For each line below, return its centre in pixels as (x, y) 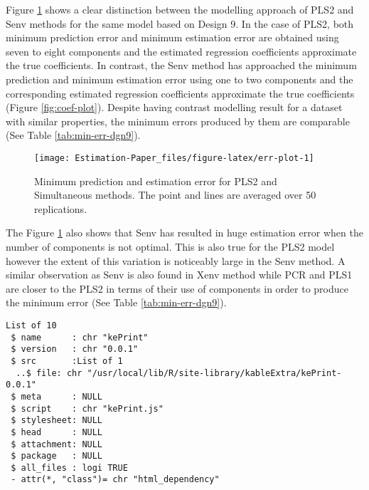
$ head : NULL (57, 432)
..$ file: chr (49, 373)
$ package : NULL (57, 456)
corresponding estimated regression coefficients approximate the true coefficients (180, 93)
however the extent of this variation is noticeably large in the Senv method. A (176, 260)
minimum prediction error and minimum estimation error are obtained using (172, 37)
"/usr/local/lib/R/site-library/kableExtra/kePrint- (214, 373)
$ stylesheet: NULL (57, 421)
